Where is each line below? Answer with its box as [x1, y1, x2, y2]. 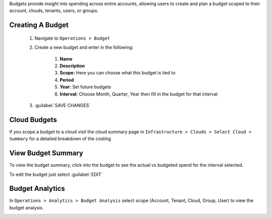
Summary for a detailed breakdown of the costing [9, 136, 111, 142]
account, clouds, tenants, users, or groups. [9, 8, 99, 14]
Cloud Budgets [9, 116, 57, 124]
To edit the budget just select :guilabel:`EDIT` [9, 171, 103, 177]
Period [59, 77, 74, 83]
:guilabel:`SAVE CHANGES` [34, 102, 91, 108]
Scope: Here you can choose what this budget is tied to [59, 70, 176, 76]
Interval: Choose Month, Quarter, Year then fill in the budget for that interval [59, 91, 218, 97]
